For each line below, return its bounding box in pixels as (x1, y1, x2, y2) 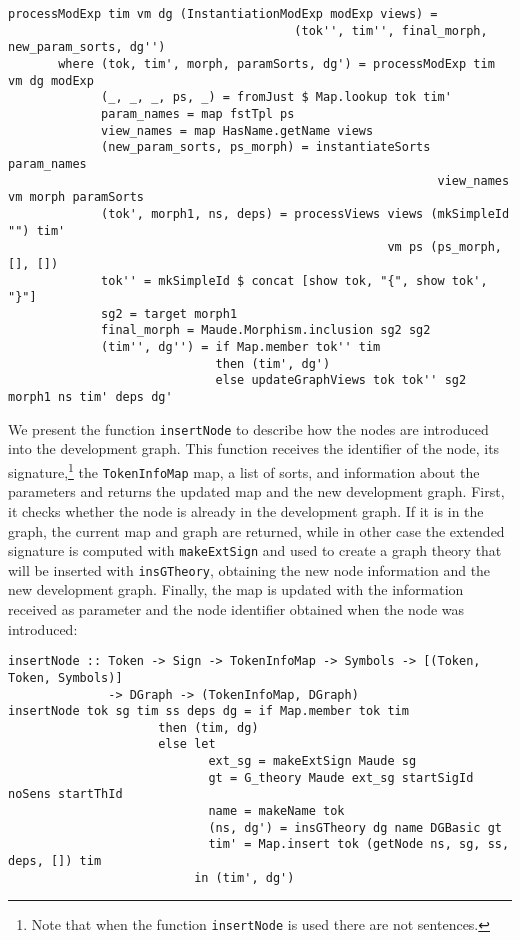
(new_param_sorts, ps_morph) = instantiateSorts (101, 140, 431, 155)
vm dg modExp (8, 73, 94, 88)
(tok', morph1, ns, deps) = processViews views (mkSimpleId (101, 206, 510, 221)
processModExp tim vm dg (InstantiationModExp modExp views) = (8, 7, 438, 21)
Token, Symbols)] (8, 670, 123, 685)
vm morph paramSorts (8, 190, 145, 205)
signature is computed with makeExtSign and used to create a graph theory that (8, 540, 502, 561)
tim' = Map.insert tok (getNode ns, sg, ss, (208, 837, 510, 852)
